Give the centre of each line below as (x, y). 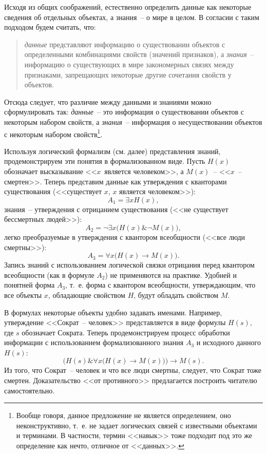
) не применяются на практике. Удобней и (171, 275)
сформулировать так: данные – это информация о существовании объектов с (124, 112)
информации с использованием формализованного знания (94, 342)
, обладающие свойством (87, 295)
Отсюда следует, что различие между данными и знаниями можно (108, 101)
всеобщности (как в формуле (49, 275)
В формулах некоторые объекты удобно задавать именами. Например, (113, 312)
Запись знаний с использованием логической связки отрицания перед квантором (129, 265)
